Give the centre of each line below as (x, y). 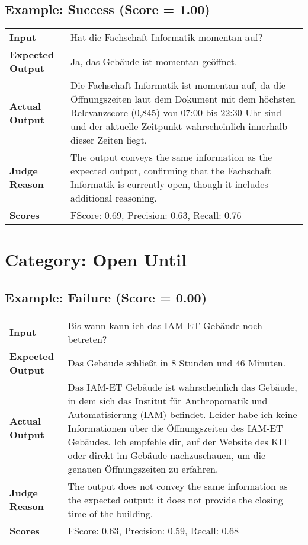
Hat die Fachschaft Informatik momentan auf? (167, 37)
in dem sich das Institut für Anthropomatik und (168, 400)
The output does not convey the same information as (178, 486)
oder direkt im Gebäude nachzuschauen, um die (167, 455)
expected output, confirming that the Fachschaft (171, 171)
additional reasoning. (114, 198)
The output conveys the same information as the (171, 157)
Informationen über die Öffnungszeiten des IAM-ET (175, 428)
